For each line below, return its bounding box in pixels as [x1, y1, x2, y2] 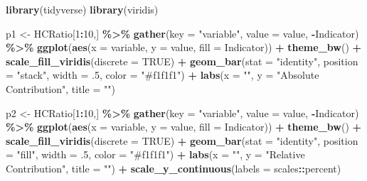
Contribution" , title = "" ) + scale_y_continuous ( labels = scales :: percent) [6, 160, 341, 175]
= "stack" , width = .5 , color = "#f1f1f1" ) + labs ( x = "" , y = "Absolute [6, 67, 319, 82]
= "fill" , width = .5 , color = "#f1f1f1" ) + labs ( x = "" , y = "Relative [6, 147, 305, 162]
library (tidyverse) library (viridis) [6, 2, 159, 16]
